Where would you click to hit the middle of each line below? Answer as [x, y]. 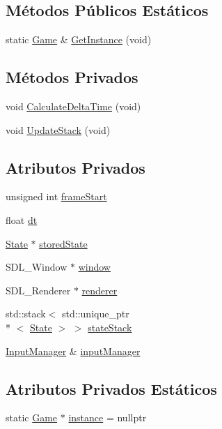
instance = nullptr [108, 417]
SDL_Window [37, 267]
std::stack [26, 314]
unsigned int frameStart [56, 196]
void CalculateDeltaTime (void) [73, 106]
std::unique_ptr [96, 314]
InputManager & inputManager [73, 351]
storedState [63, 243]
